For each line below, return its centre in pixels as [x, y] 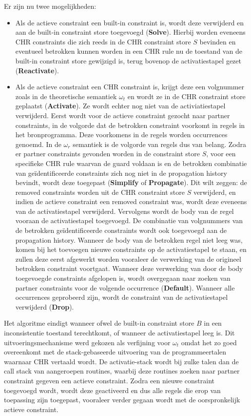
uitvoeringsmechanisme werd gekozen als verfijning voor [87, 342]
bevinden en [218, 41]
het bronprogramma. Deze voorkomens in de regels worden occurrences [121, 135]
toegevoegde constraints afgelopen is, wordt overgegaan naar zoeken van [123, 278]
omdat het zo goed [209, 342]
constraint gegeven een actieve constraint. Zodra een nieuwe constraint [109, 380]
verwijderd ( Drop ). [45, 306]
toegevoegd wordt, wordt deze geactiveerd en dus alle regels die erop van [112, 390]
